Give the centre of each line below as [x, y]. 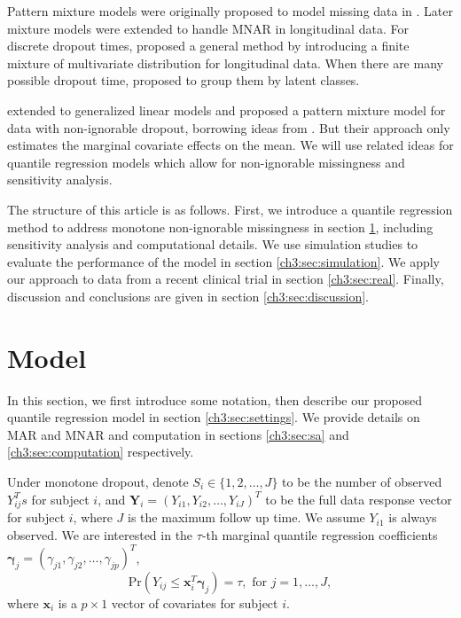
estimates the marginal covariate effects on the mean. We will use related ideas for [230, 145]
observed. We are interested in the [100, 534]
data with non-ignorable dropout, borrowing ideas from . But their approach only [229, 127]
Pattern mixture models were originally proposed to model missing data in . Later [230, 11]
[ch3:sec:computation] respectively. [101, 452]
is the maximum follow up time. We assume [246, 517]
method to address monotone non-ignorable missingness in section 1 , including [220, 227]
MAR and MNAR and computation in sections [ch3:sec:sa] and [178, 434]
